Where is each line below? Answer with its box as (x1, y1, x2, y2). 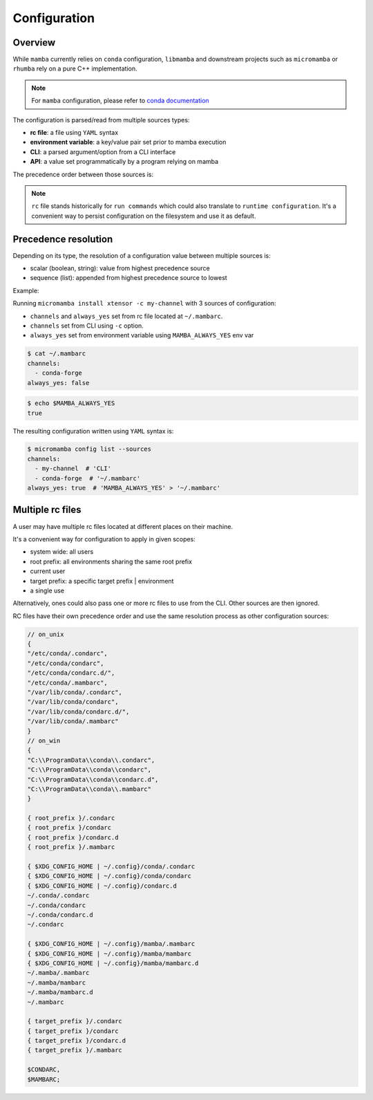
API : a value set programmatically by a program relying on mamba (30, 158, 219, 166)
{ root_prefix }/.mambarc (27, 843, 115, 851)
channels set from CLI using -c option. (30, 321, 144, 330)
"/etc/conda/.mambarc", (27, 678, 108, 687)
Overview (12, 37, 56, 48)
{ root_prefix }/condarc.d (27, 833, 119, 841)
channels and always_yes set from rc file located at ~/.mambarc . (30, 312, 223, 320)
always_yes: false (27, 379, 90, 386)
